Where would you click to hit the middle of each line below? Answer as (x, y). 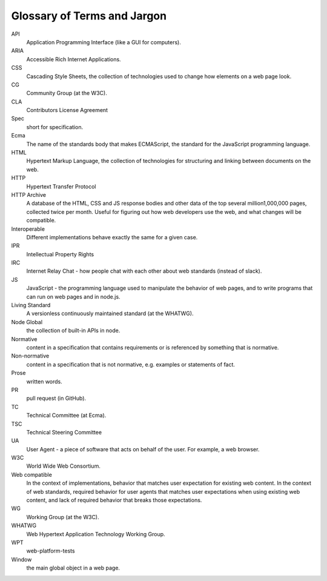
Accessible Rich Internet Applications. (74, 59)
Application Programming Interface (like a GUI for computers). (104, 42)
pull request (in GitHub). (56, 398)
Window (21, 559)
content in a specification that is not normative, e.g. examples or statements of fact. (131, 364)
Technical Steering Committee (64, 432)
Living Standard (31, 305)
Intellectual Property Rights (60, 254)
